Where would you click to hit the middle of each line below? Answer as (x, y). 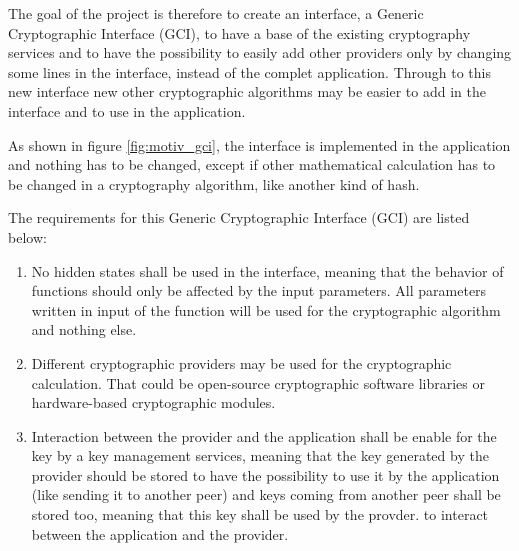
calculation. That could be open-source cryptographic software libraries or (258, 382)
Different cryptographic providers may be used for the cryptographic (241, 362)
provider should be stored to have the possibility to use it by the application (265, 474)
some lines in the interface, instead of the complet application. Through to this (249, 71)
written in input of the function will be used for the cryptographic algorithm (266, 309)
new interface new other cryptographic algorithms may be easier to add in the (247, 91)
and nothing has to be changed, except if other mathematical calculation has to (252, 164)
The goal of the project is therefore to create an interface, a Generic (216, 13)
